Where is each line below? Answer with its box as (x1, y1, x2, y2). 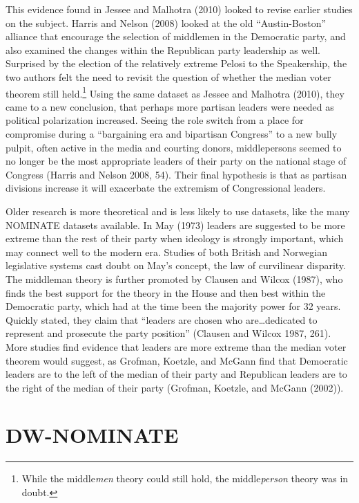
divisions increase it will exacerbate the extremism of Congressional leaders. (6, 181, 326, 195)
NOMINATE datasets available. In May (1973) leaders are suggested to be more (6, 217, 345, 232)
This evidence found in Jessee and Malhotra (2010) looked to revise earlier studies (6, 2, 353, 16)
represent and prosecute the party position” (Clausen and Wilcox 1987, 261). (6, 326, 331, 340)
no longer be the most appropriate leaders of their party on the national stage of (6, 154, 347, 168)
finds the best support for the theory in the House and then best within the (6, 285, 326, 300)
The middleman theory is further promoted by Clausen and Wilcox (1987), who (6, 271, 343, 286)
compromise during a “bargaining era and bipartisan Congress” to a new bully (6, 127, 338, 140)
